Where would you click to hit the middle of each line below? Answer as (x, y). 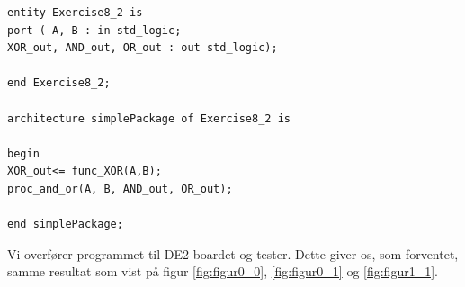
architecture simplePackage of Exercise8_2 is (149, 118)
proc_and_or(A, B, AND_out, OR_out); (120, 188)
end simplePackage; (65, 224)
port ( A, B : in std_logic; (94, 30)
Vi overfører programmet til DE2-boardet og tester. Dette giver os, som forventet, (233, 253)
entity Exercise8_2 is (75, 13)
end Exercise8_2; (59, 83)
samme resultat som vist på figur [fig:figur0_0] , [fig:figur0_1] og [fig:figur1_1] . (223, 271)
